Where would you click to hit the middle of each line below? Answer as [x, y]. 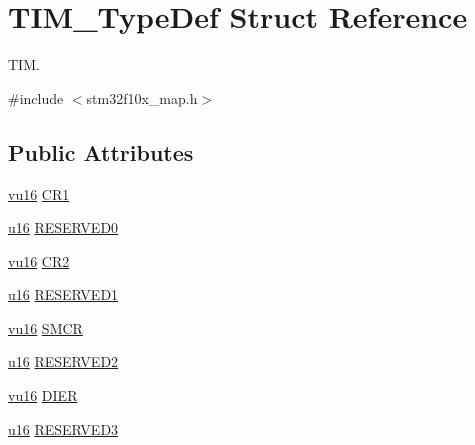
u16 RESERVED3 [63, 428]
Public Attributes [101, 151]
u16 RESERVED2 [63, 361]
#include [36, 97]
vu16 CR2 [39, 260]
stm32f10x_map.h [142, 97]
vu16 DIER [43, 395]
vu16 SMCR [45, 327]
